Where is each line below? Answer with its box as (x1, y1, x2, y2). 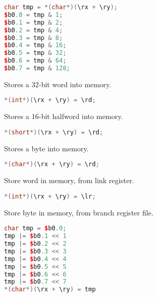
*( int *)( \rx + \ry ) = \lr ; (4, 192, 96, 200)
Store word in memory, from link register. (4, 175, 134, 186)
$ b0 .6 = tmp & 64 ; (4, 57, 66, 65)
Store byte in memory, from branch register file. (4, 207, 153, 217)
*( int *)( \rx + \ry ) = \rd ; (4, 96, 96, 104)
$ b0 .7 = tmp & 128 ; (4, 65, 70, 72)
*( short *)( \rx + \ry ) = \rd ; (4, 128, 103, 136)
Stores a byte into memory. (4, 143, 89, 153)
